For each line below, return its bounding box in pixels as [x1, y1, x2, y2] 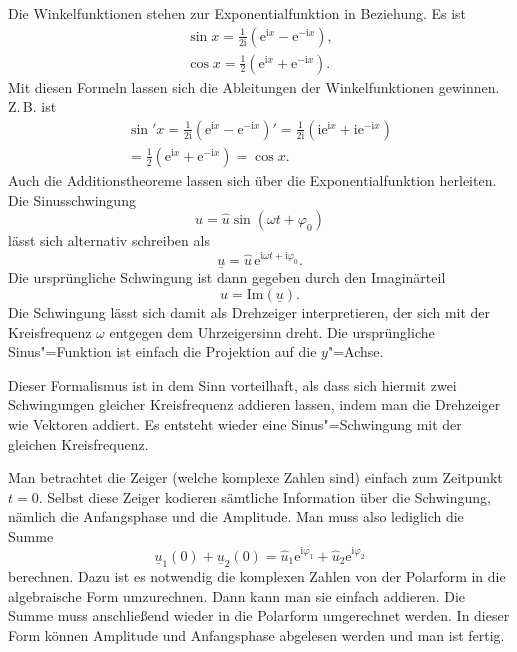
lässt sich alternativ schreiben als [8, 230, 210, 251]
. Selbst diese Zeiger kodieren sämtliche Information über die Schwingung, [38, 486, 492, 507]
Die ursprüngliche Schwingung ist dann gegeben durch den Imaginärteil [8, 267, 446, 288]
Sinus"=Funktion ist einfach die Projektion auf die [8, 341, 317, 362]
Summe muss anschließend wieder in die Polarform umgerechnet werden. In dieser [8, 605, 510, 626]
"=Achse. [327, 341, 384, 362]
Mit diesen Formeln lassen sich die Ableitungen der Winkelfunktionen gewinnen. [8, 76, 500, 97]
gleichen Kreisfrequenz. [8, 433, 149, 454]
